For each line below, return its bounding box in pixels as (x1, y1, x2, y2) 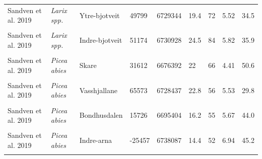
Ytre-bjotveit (79, 10, 120, 20)
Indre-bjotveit (79, 35, 122, 45)
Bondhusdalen (79, 110, 123, 120)
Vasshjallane (79, 85, 117, 95)
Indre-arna (79, 134, 112, 145)
